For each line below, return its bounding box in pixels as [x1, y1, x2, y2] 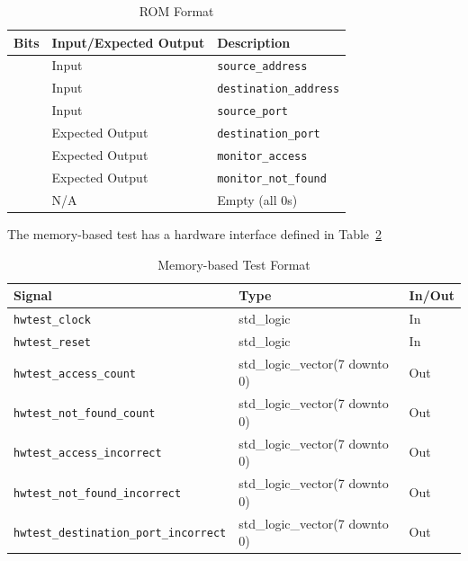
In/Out [409, 286, 454, 305]
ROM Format [139, 2, 214, 20]
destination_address [217, 83, 340, 96]
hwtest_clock [13, 314, 91, 326]
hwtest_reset [13, 335, 91, 349]
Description [217, 32, 291, 51]
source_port [217, 105, 288, 119]
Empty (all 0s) [217, 190, 298, 209]
